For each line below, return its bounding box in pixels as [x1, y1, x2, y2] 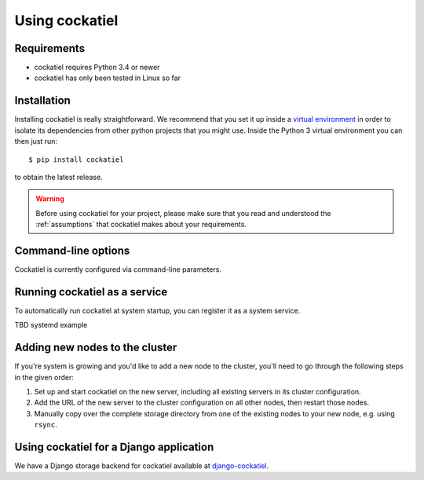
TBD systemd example [14, 321, 88, 330]
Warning [35, 194, 64, 203]
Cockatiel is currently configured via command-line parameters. [14, 265, 221, 274]
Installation [14, 94, 71, 108]
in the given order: [14, 372, 74, 382]
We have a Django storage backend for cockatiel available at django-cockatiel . [14, 461, 269, 471]
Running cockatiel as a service [14, 285, 168, 299]
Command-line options [14, 244, 130, 257]
